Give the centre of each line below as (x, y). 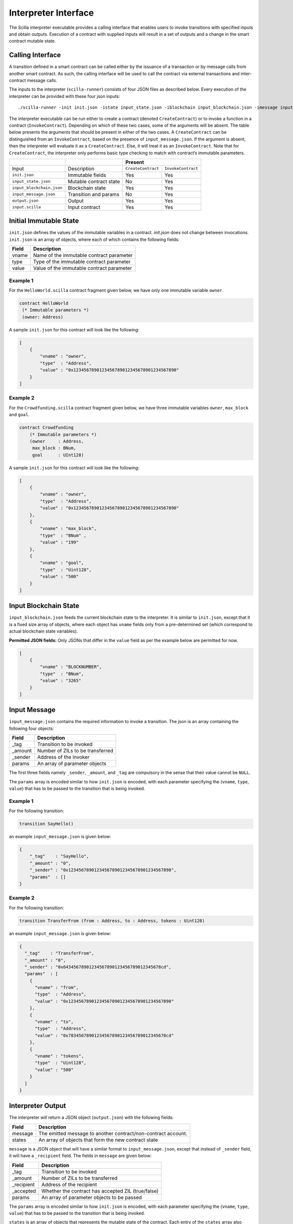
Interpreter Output (37, 1106)
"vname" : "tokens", (59, 1056)
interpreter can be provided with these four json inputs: (65, 96)
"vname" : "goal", (62, 563)
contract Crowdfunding (46, 428)
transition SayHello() (46, 824)
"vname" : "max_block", (68, 529)
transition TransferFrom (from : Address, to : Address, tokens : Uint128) (112, 921)
